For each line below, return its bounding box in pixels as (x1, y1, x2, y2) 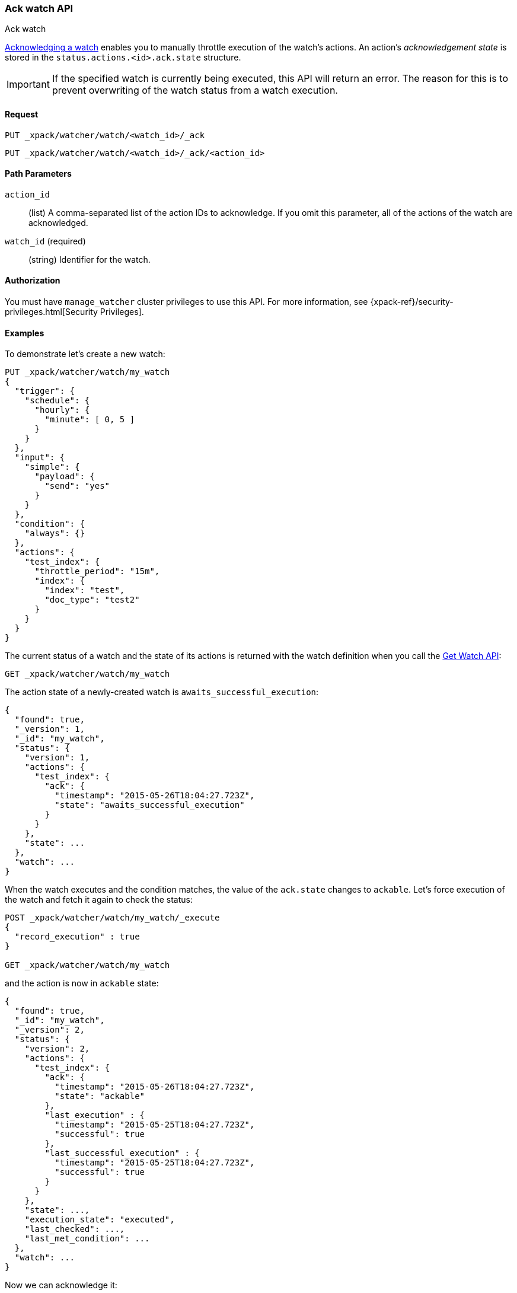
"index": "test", (44, 585, 125, 595)
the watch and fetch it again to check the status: (5, 894, 193, 905)
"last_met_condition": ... (24, 1234, 150, 1244)
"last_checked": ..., (24, 1224, 125, 1234)
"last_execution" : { (44, 1110, 145, 1120)
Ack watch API (5, 2, 74, 14)
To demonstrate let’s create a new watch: (5, 349, 165, 359)
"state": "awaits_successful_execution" (55, 800, 245, 810)
